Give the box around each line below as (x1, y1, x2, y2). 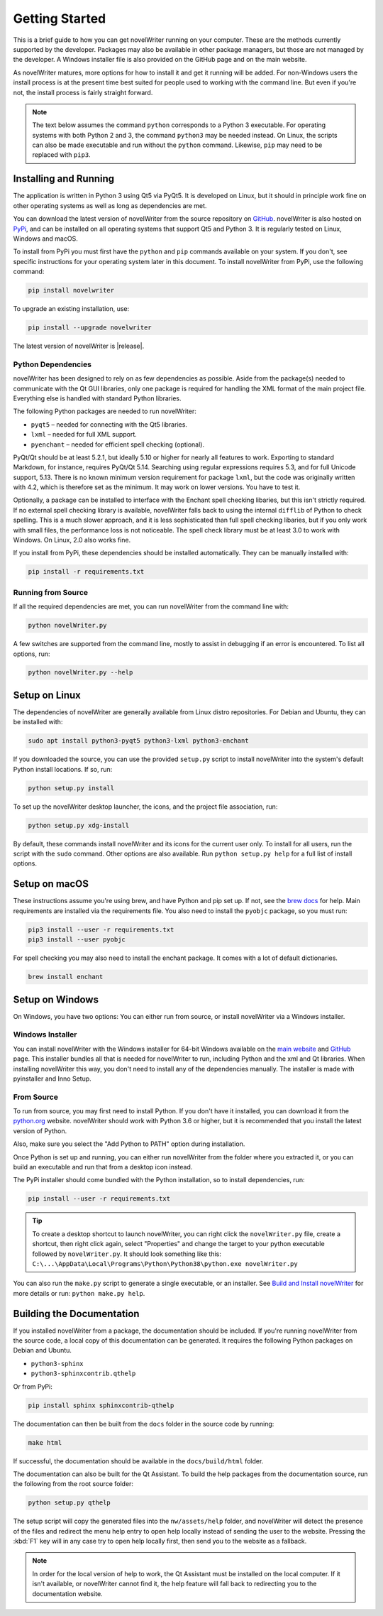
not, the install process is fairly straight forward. (13, 88, 153, 97)
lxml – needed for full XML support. (30, 430, 138, 439)
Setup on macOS (13, 878, 89, 890)
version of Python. (13, 1126, 67, 1135)
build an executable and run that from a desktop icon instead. (13, 1163, 193, 1171)
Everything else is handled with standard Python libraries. (13, 394, 182, 403)
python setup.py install (28, 784, 115, 792)
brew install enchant (28, 973, 104, 981)
